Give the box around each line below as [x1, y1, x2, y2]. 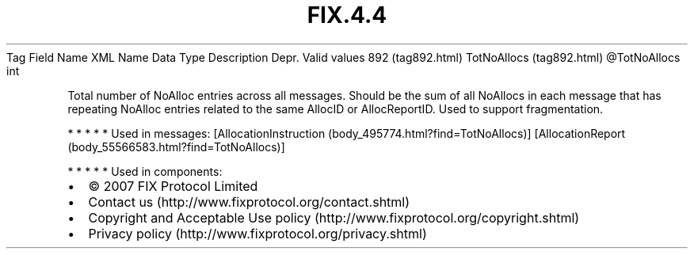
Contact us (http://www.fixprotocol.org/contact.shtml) [88, 193, 410, 210]
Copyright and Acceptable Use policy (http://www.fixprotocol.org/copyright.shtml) [88, 209, 580, 226]
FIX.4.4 [307, 2, 387, 29]
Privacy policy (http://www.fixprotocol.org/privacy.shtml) [88, 225, 427, 242]
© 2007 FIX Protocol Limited [88, 177, 258, 194]
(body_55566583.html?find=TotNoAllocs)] [67, 139, 285, 154]
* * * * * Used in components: [67, 164, 223, 178]
